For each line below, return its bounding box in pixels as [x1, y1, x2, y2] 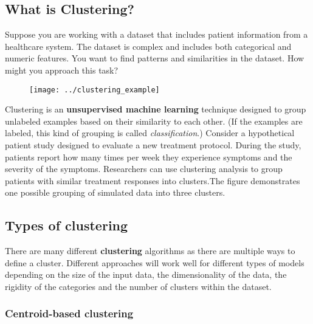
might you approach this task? [5, 63, 119, 76]
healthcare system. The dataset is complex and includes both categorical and [5, 40, 292, 52]
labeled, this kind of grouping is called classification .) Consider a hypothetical [5, 126, 295, 139]
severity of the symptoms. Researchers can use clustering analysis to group [5, 162, 283, 175]
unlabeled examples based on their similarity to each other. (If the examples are [5, 114, 303, 127]
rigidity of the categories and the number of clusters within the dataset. [5, 280, 272, 292]
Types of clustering [5, 216, 128, 235]
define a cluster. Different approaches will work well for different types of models [5, 256, 304, 269]
